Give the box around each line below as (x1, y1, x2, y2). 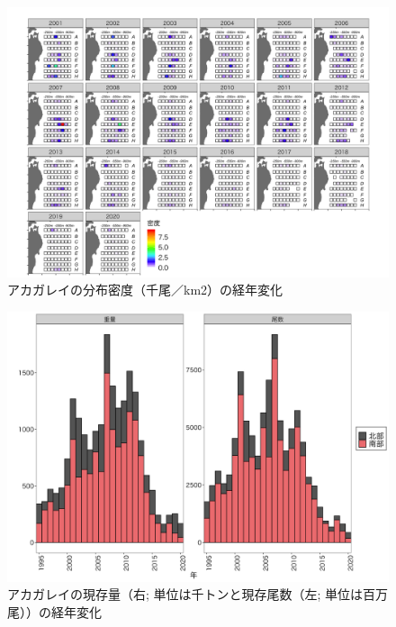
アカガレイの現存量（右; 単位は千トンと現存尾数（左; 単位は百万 (7, 585, 389, 604)
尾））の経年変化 (7, 602, 102, 621)
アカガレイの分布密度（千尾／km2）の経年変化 (7, 280, 283, 299)
